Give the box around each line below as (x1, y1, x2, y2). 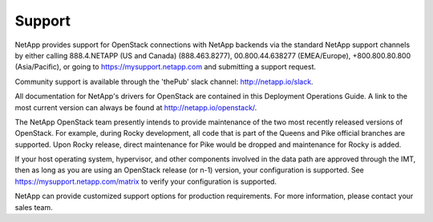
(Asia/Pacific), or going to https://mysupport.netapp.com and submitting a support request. (14, 62, 317, 72)
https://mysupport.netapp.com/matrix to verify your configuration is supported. (14, 176, 277, 186)
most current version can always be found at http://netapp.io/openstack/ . (14, 102, 257, 112)
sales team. (14, 202, 54, 212)
